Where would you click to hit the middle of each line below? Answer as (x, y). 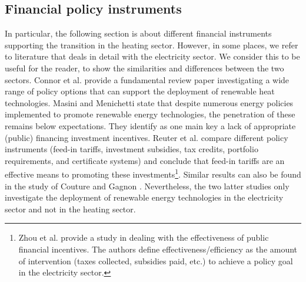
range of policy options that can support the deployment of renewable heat (140, 91)
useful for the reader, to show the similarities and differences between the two (144, 68)
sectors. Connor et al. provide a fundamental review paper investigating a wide (147, 79)
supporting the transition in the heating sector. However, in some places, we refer (152, 45)
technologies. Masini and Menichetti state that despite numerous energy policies (149, 102)
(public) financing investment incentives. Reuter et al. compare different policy (147, 137)
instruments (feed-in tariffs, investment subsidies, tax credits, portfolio (132, 149)
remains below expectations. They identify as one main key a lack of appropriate (150, 125)
